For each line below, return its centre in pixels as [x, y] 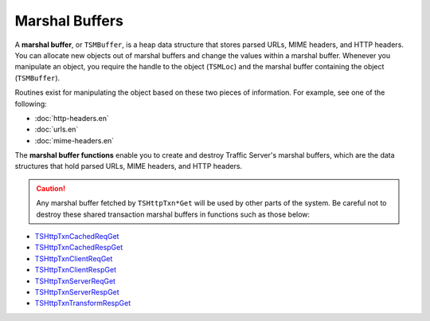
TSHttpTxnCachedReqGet [77, 237]
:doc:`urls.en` [57, 129]
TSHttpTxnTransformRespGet [83, 303]
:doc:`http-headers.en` [72, 118]
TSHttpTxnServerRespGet [77, 292]
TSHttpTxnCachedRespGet [79, 248]
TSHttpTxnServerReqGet [75, 281]
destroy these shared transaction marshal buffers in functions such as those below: [173, 214]
